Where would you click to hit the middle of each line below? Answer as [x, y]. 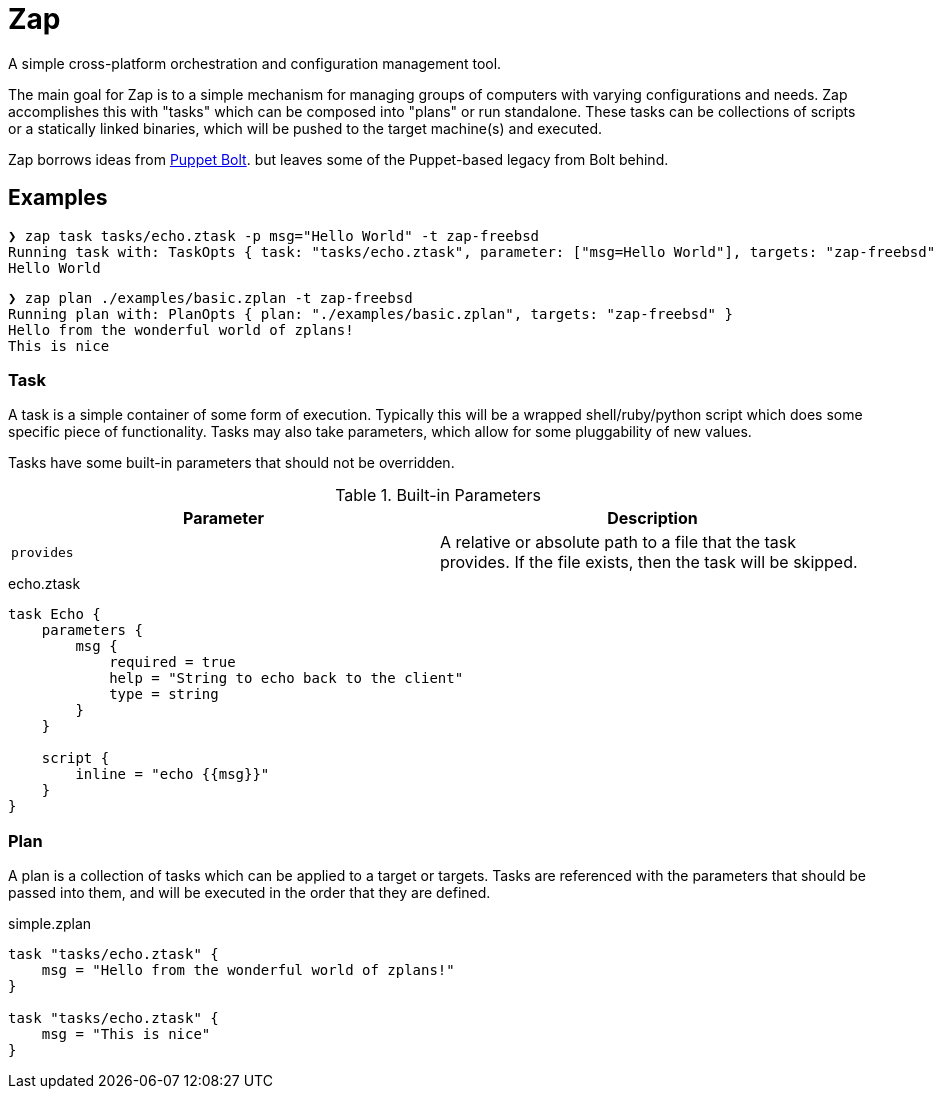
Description [652, 518]
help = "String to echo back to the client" [286, 678]
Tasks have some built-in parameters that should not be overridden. [231, 463]
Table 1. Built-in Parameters [438, 495]
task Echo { [54, 614]
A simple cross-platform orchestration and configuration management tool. [255, 63]
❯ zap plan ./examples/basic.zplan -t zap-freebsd [210, 297]
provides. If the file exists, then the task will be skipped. [649, 562]
